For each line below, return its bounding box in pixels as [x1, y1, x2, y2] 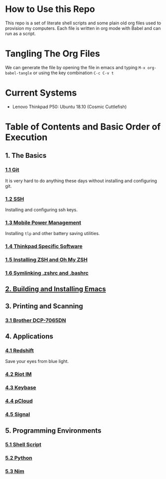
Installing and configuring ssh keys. [5, 207, 78, 213]
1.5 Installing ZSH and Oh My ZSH [5, 256, 88, 263]
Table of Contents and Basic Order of [5, 121, 161, 132]
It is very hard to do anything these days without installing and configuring [5, 178, 158, 184]
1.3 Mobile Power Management [5, 219, 82, 226]
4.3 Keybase [5, 384, 36, 391]
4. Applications [5, 332, 54, 341]
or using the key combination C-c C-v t [33, 70, 114, 76]
